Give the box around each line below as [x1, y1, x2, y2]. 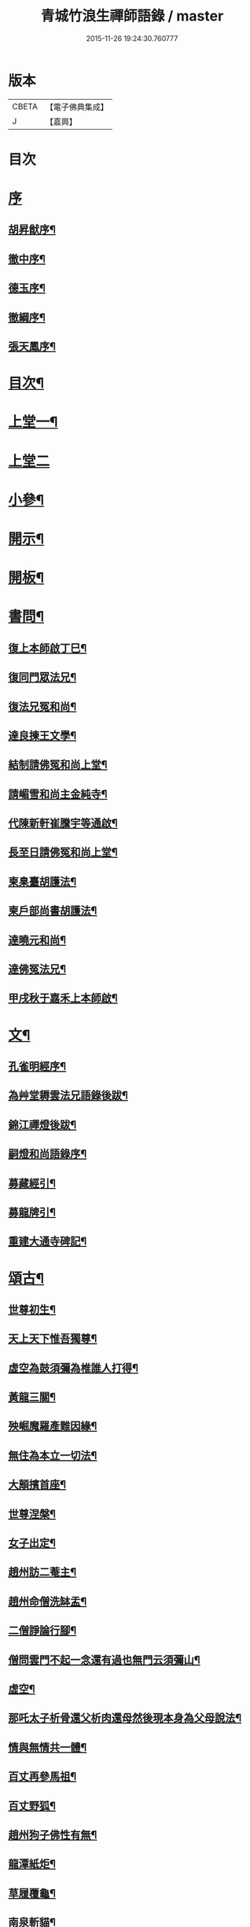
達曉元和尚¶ [8, 933, 67, 947]
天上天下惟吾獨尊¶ [8, 1332, 97, 1345]
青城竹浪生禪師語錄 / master [40, 7, 224, 25]
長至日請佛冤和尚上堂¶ [8, 846, 118, 859]
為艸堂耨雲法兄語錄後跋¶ [8, 1089, 128, 1102]
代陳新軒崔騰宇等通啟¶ [8, 817, 118, 830]
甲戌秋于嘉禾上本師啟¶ [8, 991, 118, 1005]
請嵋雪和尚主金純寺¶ [8, 787, 108, 800]
